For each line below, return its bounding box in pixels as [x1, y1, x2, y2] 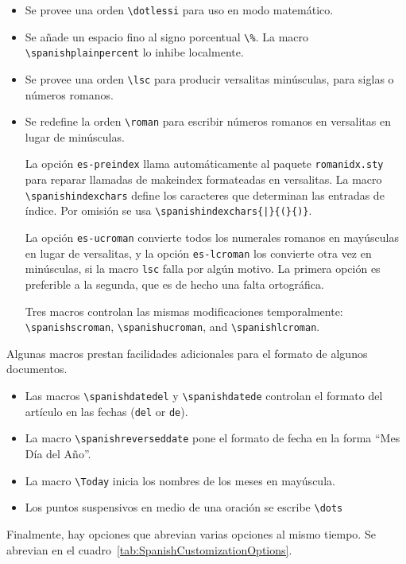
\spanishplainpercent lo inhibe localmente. [25, 44, 244, 60]
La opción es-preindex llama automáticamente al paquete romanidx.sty [25, 155, 384, 172]
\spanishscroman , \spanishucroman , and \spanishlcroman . [25, 318, 320, 335]
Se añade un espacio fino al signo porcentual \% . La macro [25, 28, 309, 45]
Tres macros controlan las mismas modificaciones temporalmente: [25, 302, 343, 319]
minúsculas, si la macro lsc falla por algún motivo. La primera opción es [25, 260, 381, 277]
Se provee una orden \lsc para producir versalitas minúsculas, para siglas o [25, 70, 394, 87]
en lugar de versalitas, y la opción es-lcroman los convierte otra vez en [25, 244, 372, 261]
